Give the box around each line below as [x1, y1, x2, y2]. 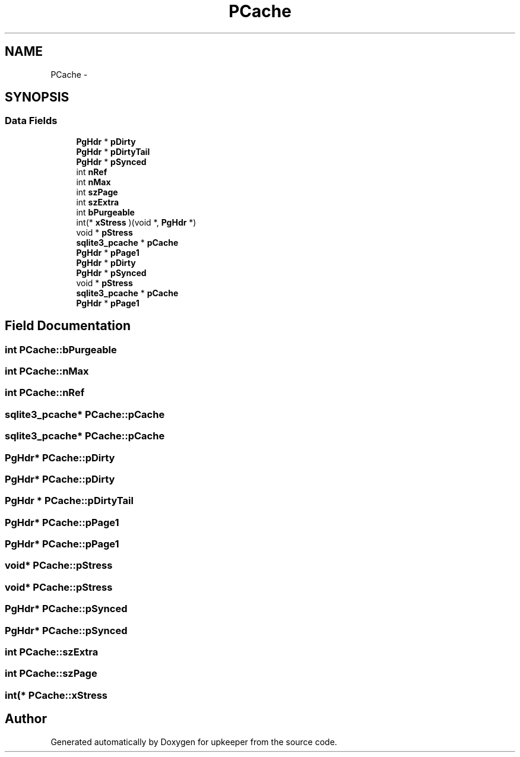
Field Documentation [5, 318, 131, 334]
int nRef [76, 166, 107, 177]
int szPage [76, 186, 118, 197]
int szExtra [76, 197, 119, 207]
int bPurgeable [76, 207, 135, 217]
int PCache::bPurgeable [5, 343, 117, 356]
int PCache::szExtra [5, 645, 99, 658]
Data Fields [5, 115, 58, 127]
